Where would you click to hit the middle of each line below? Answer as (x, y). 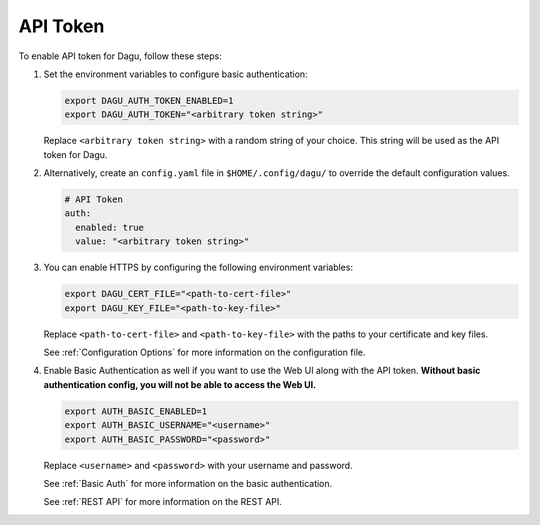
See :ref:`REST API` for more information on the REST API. (162, 502)
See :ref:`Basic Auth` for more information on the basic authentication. (188, 483)
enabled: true (110, 227)
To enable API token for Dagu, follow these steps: (120, 56)
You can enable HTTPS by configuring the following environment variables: (198, 267)
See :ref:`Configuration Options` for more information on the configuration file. (204, 352)
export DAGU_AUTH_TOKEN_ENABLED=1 (149, 100)
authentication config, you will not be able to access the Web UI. (180, 384)
